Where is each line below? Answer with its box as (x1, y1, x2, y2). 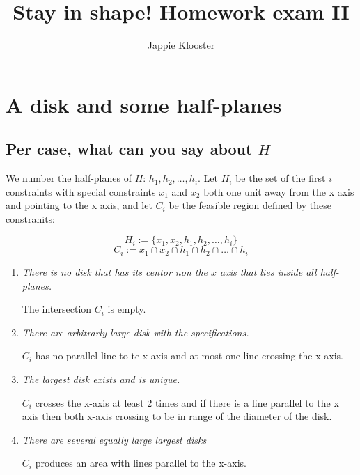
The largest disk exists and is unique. (22, 371, 180, 386)
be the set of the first (235, 171, 326, 185)
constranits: (6, 211, 55, 226)
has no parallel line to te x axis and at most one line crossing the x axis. (35, 348, 343, 363)
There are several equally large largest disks (22, 432, 207, 446)
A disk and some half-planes (6, 90, 282, 118)
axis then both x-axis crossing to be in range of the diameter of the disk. (22, 409, 332, 423)
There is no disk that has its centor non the (22, 264, 208, 279)
